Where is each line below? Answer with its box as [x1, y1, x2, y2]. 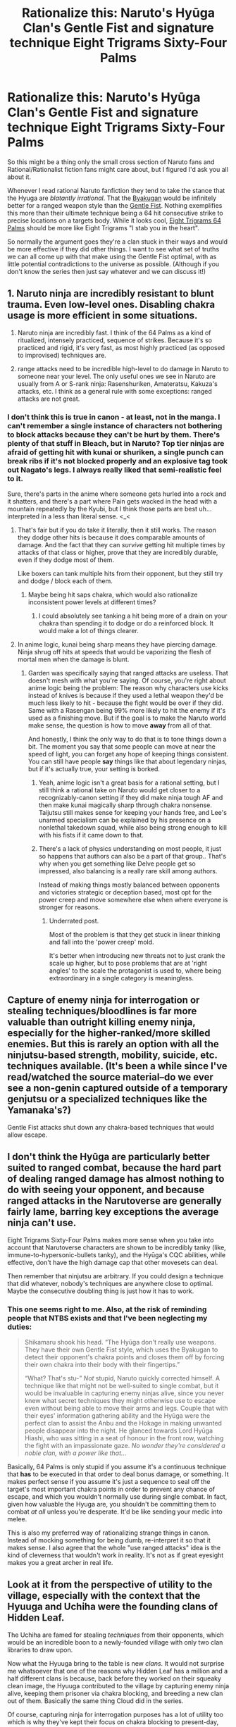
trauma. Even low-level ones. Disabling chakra [7, 299, 216, 311]
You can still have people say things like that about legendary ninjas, [27, 757, 228, 766]
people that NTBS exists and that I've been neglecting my [7, 1313, 208, 1323]
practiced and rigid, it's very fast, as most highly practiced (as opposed [17, 343, 225, 351]
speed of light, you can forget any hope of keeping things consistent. [27, 750, 229, 759]
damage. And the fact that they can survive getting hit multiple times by [17, 541, 225, 549]
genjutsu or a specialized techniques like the [7, 1093, 208, 1105]
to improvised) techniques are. [17, 351, 107, 359]
